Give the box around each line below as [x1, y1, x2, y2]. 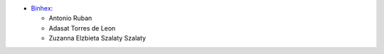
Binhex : [31, 4, 53, 12]
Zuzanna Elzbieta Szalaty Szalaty [48, 34, 146, 43]
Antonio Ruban [48, 14, 92, 23]
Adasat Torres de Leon [48, 23, 116, 32]
